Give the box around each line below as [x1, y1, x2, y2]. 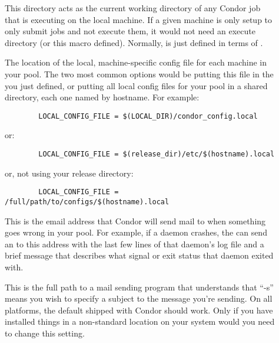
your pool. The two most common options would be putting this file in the [5, 67, 274, 80]
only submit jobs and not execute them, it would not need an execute [5, 25, 255, 37]
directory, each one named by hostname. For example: [5, 91, 200, 103]
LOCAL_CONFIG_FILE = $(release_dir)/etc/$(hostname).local [38, 150, 275, 158]
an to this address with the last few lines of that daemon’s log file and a [5, 237, 264, 250]
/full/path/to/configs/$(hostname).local [5, 197, 170, 206]
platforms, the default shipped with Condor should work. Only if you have [5, 303, 273, 316]
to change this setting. [5, 326, 85, 339]
